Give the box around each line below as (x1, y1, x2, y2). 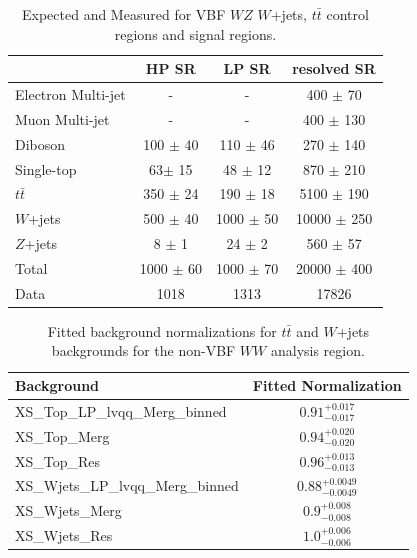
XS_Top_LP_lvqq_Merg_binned (15, 400, 227, 421)
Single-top (15, 158, 77, 179)
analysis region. (270, 340, 365, 361)
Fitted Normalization (252, 375, 402, 396)
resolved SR (292, 58, 376, 79)
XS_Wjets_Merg (15, 500, 122, 521)
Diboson (15, 133, 66, 154)
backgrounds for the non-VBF (51, 340, 236, 361)
